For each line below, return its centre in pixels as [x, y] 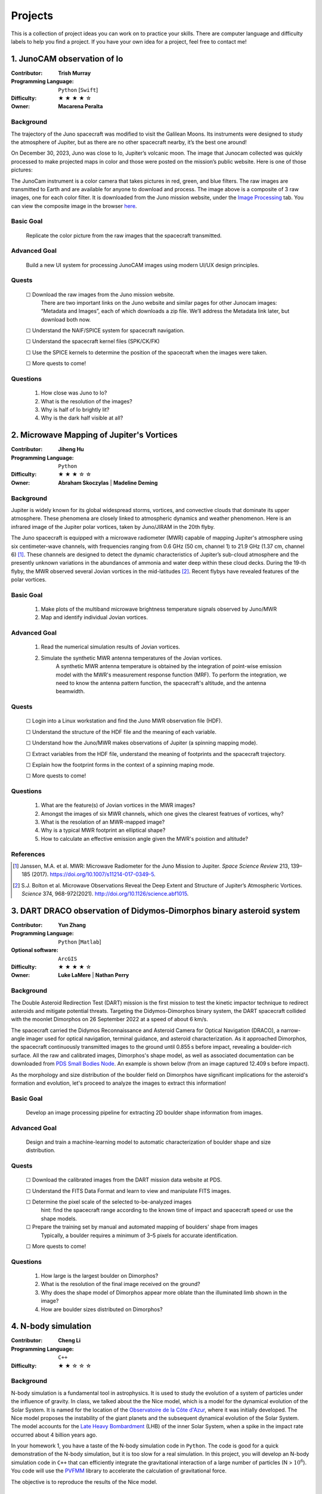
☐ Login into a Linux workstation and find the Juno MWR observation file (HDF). [124, 721]
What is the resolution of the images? [86, 401]
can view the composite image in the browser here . [74, 206]
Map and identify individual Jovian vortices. [95, 617]
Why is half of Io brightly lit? [75, 410]
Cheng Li [69, 1340]
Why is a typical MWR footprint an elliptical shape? [103, 830]
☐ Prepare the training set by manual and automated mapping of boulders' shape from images [142, 1227]
